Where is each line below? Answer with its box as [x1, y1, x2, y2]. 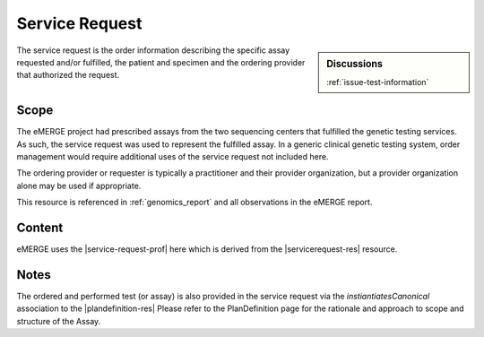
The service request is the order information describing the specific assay [16, 45, 290, 56]
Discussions [326, 57, 383, 70]
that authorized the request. [16, 70, 120, 81]
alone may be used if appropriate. [16, 180, 142, 191]
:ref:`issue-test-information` [326, 76, 429, 87]
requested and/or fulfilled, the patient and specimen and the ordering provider [16, 56, 306, 67]
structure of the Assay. [16, 315, 101, 326]
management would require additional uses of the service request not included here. [16, 151, 329, 162]
